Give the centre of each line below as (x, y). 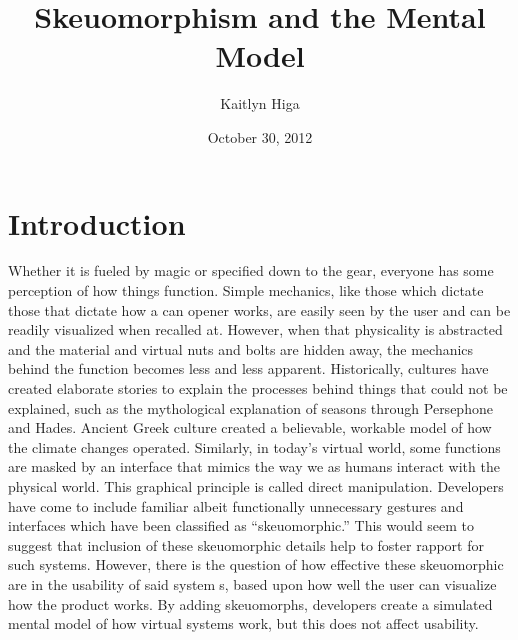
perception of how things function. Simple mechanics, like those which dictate (246, 290)
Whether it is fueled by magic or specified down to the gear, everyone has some (251, 270)
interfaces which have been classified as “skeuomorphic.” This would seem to (241, 525)
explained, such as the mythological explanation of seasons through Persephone (250, 407)
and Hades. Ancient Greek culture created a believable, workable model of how (250, 427)
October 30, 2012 (260, 136)
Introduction (97, 222)
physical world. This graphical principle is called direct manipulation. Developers (256, 485)
